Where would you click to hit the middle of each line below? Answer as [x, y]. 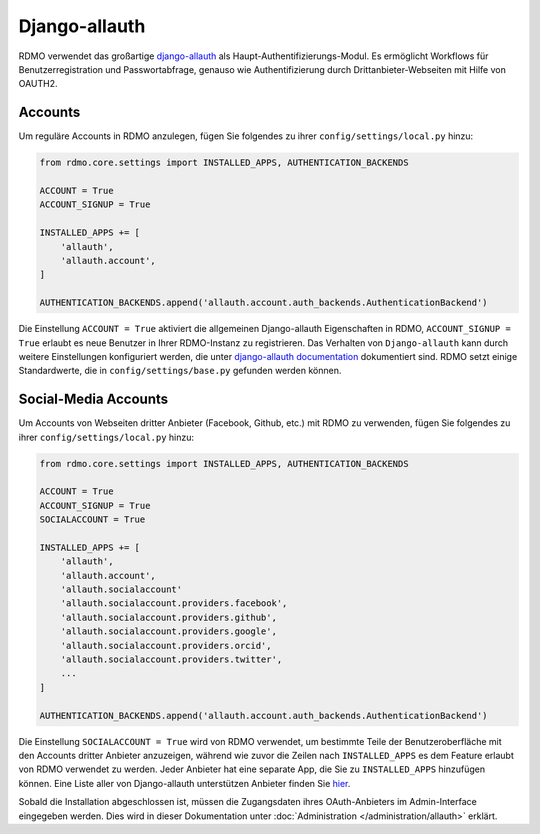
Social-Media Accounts [93, 399]
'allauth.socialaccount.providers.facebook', [174, 603]
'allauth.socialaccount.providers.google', [168, 631]
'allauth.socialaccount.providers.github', [168, 617]
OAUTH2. [38, 84]
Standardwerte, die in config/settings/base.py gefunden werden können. [180, 371]
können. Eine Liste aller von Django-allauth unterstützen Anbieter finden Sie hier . [184, 783]
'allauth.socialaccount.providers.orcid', [166, 645]
